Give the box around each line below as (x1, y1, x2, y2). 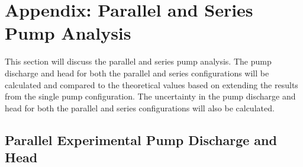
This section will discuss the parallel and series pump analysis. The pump (5, 55, 272, 68)
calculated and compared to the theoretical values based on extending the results (5, 78, 298, 91)
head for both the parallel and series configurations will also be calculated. (5, 101, 275, 114)
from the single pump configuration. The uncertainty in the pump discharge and (5, 90, 296, 102)
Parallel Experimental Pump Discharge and (5, 130, 277, 149)
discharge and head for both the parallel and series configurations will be (5, 66, 269, 79)
